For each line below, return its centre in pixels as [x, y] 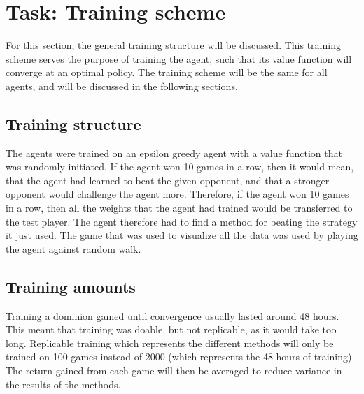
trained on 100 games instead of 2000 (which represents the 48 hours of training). [180, 357]
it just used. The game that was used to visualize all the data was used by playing [182, 235]
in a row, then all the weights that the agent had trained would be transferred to [179, 208]
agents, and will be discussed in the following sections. [122, 86]
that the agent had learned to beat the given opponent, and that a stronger [168, 180]
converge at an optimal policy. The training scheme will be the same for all [167, 72]
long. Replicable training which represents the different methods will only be [170, 343]
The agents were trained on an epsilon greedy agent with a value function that [174, 153]
